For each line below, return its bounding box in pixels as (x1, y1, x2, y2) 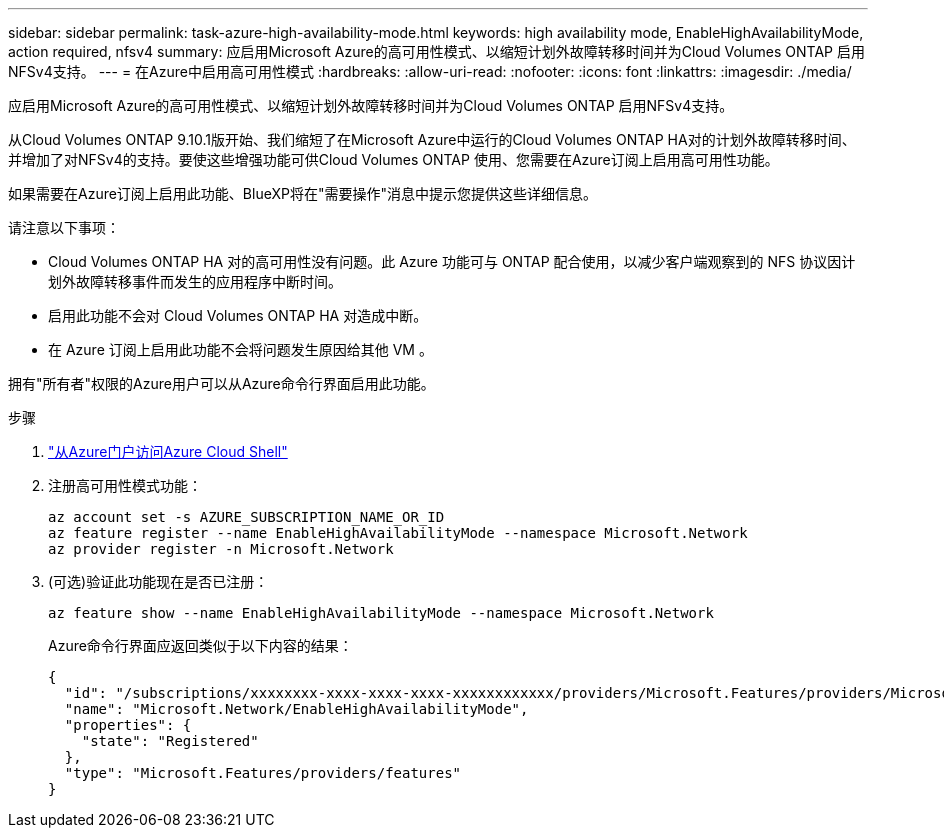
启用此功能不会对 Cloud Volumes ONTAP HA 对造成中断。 (48, 307, 428, 324)
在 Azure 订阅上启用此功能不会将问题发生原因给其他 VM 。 (48, 341, 433, 358)
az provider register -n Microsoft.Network (48, 541, 394, 557)
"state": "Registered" (81, 733, 259, 749)
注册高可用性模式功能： (48, 477, 202, 494)
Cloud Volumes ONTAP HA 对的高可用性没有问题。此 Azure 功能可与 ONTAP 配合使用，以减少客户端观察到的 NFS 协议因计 (48, 253, 856, 270)
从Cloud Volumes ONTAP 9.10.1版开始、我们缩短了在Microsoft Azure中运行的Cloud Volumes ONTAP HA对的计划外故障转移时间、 (8, 131, 856, 148)
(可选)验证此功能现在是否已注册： (48, 573, 269, 590)
